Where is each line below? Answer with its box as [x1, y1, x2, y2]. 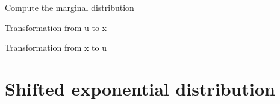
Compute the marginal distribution [5, 1, 134, 13]
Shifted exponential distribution [5, 76, 275, 100]
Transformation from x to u [5, 41, 107, 54]
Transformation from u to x [5, 21, 107, 33]
